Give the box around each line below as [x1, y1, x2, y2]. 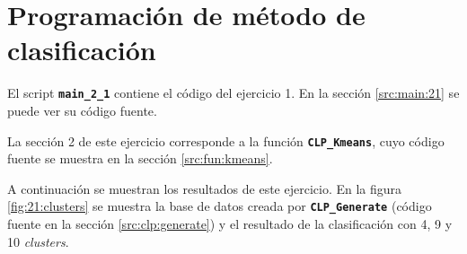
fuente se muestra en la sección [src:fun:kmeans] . [7, 149, 273, 168]
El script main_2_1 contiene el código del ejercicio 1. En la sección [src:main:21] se [7, 83, 460, 102]
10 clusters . [7, 232, 69, 250]
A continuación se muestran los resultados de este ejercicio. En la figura [7, 179, 402, 197]
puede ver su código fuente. [7, 101, 157, 119]
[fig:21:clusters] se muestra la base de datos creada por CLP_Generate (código [7, 197, 432, 215]
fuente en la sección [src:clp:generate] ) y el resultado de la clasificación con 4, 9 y [7, 215, 453, 233]
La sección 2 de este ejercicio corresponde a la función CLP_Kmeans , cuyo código [7, 131, 445, 150]
